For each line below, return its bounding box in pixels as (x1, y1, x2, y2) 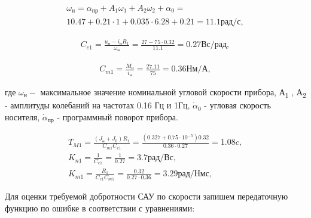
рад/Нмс (178, 170, 209, 179)
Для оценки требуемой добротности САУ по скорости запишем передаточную (5, 190, 288, 203)
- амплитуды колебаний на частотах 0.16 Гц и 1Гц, (5, 99, 190, 111)
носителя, (5, 110, 40, 123)
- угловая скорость (204, 99, 271, 111)
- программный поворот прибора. (57, 110, 178, 123)
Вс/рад (201, 41, 227, 49)
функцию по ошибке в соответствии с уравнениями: (5, 202, 195, 214)
